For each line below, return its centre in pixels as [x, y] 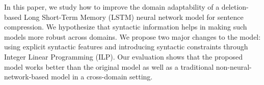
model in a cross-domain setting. [102, 77]
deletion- [235, 7]
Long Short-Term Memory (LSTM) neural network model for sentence [134, 17]
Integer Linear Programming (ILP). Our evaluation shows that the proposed [123, 56]
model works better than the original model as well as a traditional [109, 66]
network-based [27, 77]
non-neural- [234, 66]
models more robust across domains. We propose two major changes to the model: [133, 36]
